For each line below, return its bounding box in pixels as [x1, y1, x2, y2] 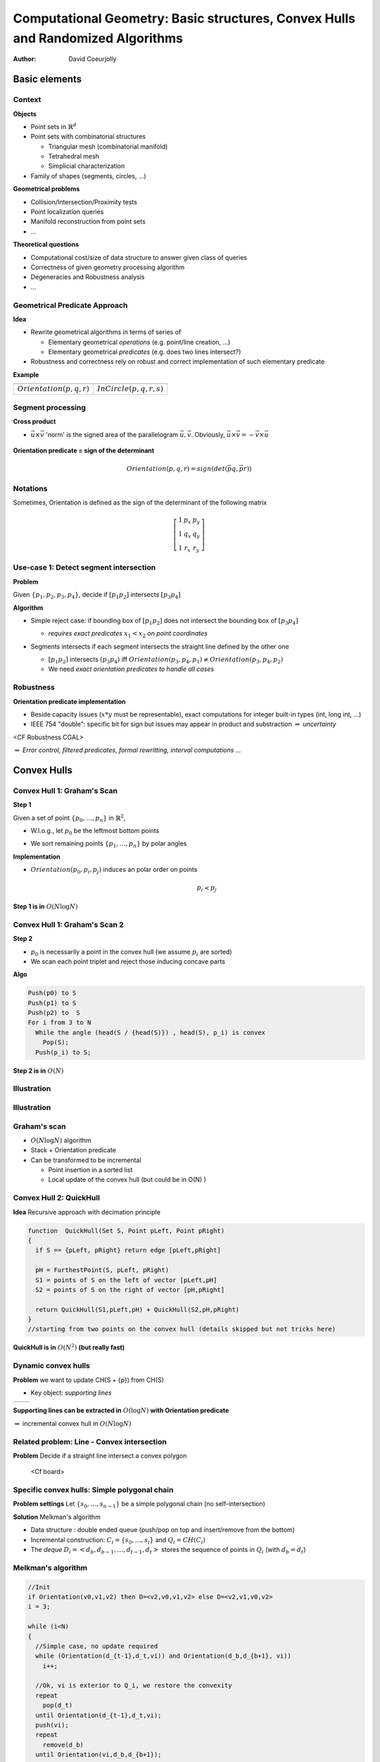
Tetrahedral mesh [48, 152, 100, 161]
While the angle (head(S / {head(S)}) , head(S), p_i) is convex [35, 1028, 266, 1036]
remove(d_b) [42, 1741, 84, 1749]
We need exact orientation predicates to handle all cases [48, 665, 215, 673]
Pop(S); [42, 1038, 70, 1047]
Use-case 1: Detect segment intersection [13, 562, 156, 572]
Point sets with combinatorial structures [30, 133, 146, 141]
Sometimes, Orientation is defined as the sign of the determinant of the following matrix [13, 498, 267, 507]
